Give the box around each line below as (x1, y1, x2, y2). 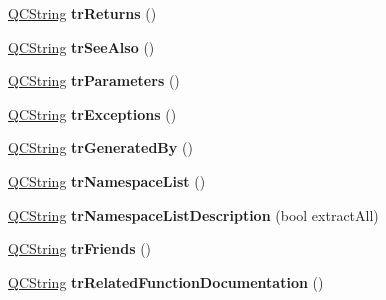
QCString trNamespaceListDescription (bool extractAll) (8, 204, 379, 225)
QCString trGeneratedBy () (8, 137, 193, 158)
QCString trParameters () (8, 70, 180, 91)
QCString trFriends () (8, 238, 152, 259)
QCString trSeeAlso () (8, 36, 155, 57)
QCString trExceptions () (8, 103, 177, 124)
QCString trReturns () (8, 3, 157, 23)
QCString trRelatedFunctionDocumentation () (8, 271, 324, 292)
